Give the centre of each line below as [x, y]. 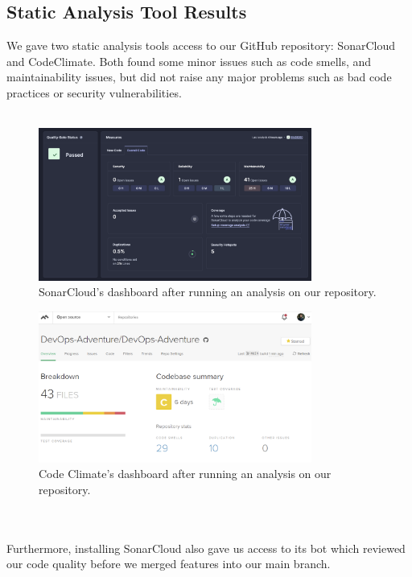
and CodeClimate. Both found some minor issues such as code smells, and [189, 61]
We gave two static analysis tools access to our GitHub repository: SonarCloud [201, 45]
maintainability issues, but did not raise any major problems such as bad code [199, 77]
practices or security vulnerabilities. [94, 92]
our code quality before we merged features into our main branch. [169, 564]
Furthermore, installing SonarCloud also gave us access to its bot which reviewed [206, 548]
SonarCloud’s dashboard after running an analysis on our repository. [208, 292]
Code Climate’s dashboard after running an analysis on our [185, 474]
